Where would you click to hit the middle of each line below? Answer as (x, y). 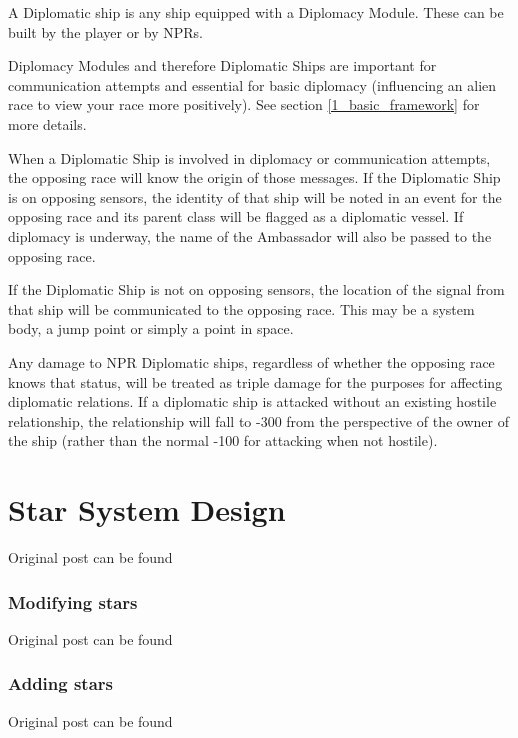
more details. (47, 123)
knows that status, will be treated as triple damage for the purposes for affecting (255, 381)
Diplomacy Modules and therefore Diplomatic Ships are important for (222, 65)
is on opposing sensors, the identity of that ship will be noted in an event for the (255, 196)
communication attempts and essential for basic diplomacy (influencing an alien (252, 84)
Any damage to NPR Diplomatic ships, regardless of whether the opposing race (251, 361)
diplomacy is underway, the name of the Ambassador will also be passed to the (250, 235)
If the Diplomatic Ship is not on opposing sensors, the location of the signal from (256, 289)
